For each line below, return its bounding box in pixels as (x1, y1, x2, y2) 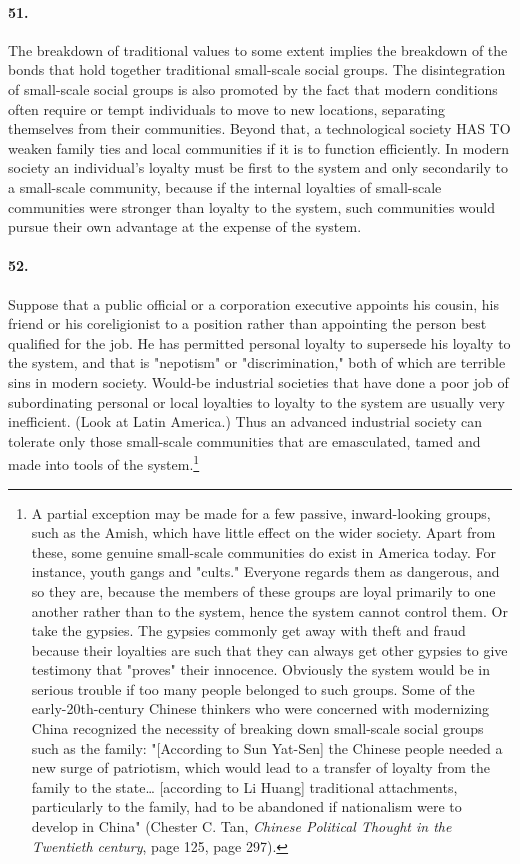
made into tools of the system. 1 (8, 451, 200, 474)
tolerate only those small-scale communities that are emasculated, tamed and (8, 430, 481, 451)
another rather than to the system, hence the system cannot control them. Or (31, 600, 508, 621)
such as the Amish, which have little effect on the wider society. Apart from (31, 522, 496, 543)
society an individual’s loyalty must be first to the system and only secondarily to (8, 157, 508, 178)
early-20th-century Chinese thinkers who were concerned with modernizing (31, 698, 490, 719)
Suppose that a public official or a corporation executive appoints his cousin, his (8, 293, 499, 314)
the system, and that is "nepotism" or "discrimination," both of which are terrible (8, 352, 506, 373)
